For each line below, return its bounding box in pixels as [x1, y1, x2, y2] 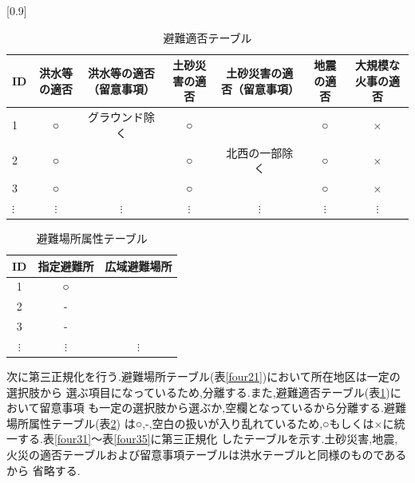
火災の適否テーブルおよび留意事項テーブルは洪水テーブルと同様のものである [6, 446, 407, 463]
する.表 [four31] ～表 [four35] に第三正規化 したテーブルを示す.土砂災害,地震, [17, 430, 398, 447]
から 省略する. [6, 461, 81, 478]
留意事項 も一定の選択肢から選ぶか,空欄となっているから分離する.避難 [39, 399, 406, 416]
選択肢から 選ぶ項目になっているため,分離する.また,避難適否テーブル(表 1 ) [6, 383, 390, 400]
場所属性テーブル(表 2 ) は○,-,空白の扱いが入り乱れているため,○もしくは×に [6, 414, 394, 431]
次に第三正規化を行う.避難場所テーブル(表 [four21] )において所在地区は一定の [6, 368, 401, 385]
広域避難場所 [105, 257, 172, 274]
